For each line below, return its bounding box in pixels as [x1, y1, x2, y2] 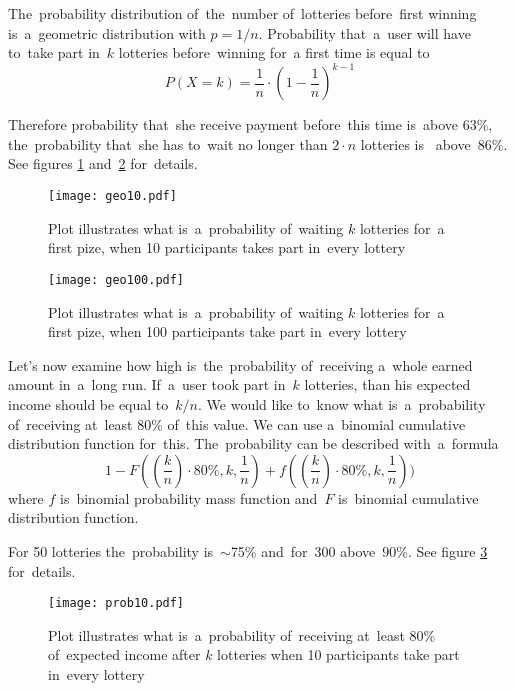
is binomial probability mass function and [60, 487, 318, 508]
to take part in [8, 42, 100, 63]
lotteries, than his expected [304, 374, 471, 395]
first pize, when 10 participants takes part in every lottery [48, 237, 406, 258]
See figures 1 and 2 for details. [8, 153, 198, 174]
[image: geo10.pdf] [48, 189, 177, 204]
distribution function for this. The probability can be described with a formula [8, 433, 499, 454]
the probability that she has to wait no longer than [8, 133, 328, 154]
